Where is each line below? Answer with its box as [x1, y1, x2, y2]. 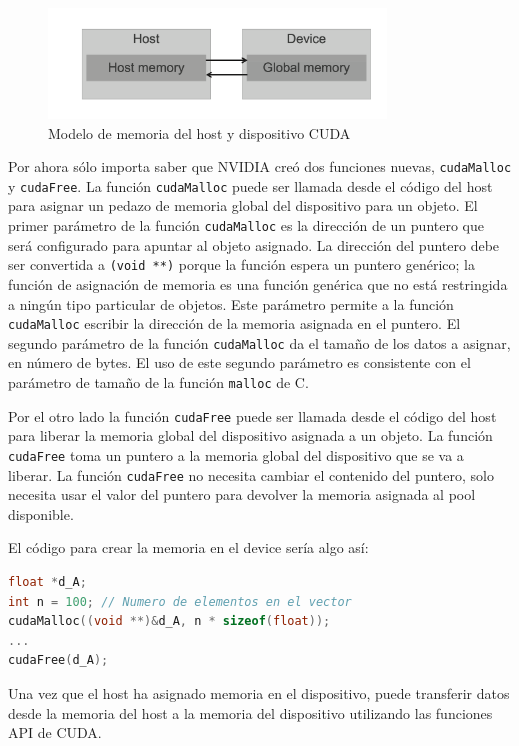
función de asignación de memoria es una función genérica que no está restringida [8, 273, 508, 294]
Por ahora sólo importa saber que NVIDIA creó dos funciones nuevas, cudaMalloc [8, 156, 512, 177]
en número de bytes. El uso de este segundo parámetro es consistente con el [8, 352, 471, 373]
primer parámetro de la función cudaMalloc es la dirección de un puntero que [8, 215, 484, 236]
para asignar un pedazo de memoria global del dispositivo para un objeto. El [8, 195, 478, 216]
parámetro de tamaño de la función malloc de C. [8, 372, 309, 393]
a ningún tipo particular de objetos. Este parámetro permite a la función [8, 293, 454, 314]
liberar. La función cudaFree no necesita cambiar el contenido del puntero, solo [8, 464, 494, 485]
